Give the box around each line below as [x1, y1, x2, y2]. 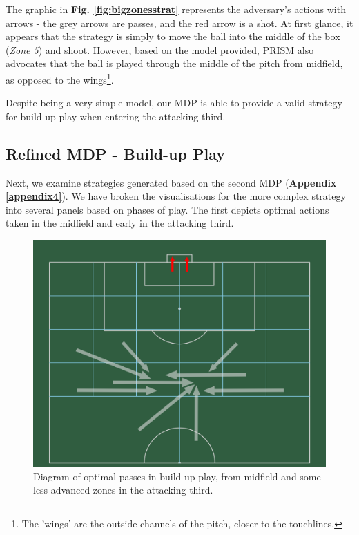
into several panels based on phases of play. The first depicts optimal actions [6, 202, 329, 216]
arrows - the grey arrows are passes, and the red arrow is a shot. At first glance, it [6, 15, 353, 30]
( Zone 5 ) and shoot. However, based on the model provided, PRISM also [6, 42, 314, 57]
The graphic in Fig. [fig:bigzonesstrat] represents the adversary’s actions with [6, 2, 346, 16]
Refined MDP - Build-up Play [6, 142, 226, 164]
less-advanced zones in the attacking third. [33, 482, 213, 497]
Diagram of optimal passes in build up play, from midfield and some [33, 469, 321, 483]
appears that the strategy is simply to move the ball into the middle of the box [6, 29, 340, 44]
